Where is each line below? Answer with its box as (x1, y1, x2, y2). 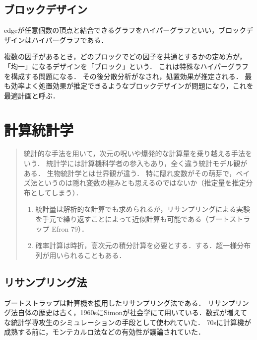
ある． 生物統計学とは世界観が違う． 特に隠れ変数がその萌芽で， (23, 168, 236, 178)
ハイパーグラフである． (31, 34, 108, 45)
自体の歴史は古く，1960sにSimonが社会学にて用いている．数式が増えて (17, 307, 248, 318)
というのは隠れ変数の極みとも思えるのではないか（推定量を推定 (37, 177, 246, 188)
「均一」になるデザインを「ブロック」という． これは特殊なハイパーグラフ (4, 61, 249, 71)
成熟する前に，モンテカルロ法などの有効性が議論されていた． (4, 327, 205, 337)
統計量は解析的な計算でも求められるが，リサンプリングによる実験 (35, 204, 250, 214)
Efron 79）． (52, 223, 89, 234)
